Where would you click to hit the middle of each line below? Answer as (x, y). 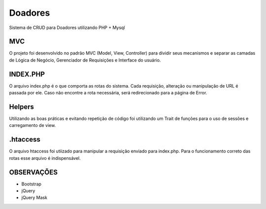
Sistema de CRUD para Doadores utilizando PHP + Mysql (67, 28)
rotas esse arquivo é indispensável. (45, 158)
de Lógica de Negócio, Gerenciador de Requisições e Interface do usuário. (85, 60)
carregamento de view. (33, 125)
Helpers (21, 106)
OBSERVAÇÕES (33, 172)
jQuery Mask (34, 198)
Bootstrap (32, 184)
